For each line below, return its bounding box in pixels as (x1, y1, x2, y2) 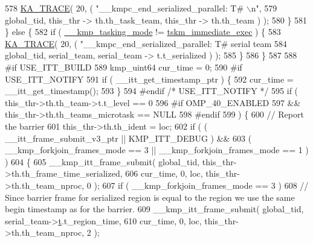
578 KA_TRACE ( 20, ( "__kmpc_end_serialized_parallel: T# (5, 2, 244, 14)
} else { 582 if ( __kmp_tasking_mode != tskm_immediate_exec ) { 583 (5, 25, 281, 38)
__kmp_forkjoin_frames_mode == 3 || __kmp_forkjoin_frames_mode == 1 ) (5, 144, 309, 156)
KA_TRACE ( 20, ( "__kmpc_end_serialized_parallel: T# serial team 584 (5, 37, 287, 49)
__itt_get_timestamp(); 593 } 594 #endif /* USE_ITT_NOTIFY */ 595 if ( (5, 84, 298, 97)
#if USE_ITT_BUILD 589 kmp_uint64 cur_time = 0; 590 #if (5, 60, 242, 73)
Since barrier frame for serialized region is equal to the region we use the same (5, 191, 295, 203)
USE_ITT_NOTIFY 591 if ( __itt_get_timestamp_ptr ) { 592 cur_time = (5, 72, 294, 85)
